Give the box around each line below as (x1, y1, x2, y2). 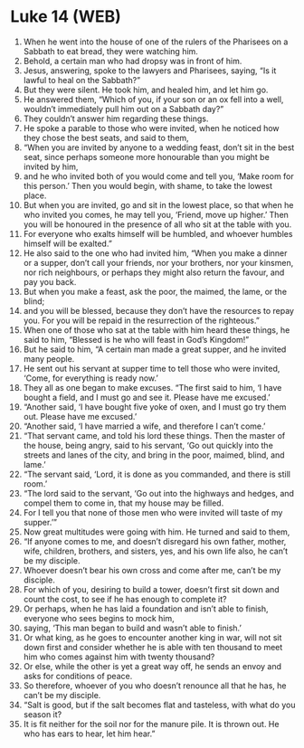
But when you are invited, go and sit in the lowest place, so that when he (23, 199, 294, 210)
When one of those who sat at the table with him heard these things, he (23, 324, 290, 336)
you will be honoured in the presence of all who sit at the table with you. (23, 219, 292, 230)
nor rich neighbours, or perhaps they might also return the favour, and (23, 267, 285, 278)
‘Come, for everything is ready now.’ (23, 373, 159, 383)
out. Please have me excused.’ (23, 411, 138, 421)
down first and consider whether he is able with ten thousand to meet (23, 641, 283, 652)
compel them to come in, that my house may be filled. (23, 497, 224, 508)
